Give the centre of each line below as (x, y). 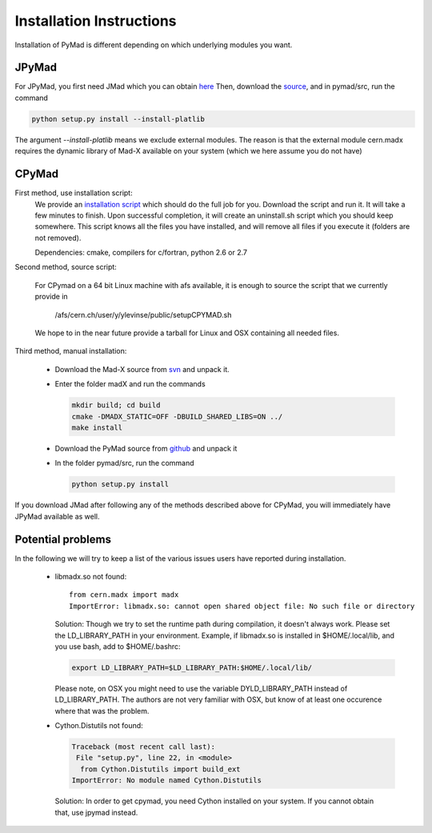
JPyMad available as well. (57, 516)
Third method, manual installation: (71, 351)
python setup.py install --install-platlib (118, 119)
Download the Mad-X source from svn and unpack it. (142, 369)
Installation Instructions (96, 21)
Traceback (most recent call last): (144, 747)
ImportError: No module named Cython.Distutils (166, 781)
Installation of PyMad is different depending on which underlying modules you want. (154, 45)
